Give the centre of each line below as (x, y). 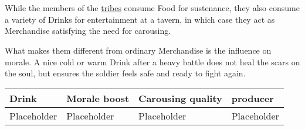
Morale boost (98, 98)
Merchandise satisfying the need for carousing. (88, 31)
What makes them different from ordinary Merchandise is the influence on (138, 50)
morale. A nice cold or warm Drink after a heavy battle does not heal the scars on (152, 62)
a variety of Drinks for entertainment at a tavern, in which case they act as (140, 19)
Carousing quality (180, 98)
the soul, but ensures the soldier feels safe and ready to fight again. (125, 73)
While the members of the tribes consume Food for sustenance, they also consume (152, 8)
